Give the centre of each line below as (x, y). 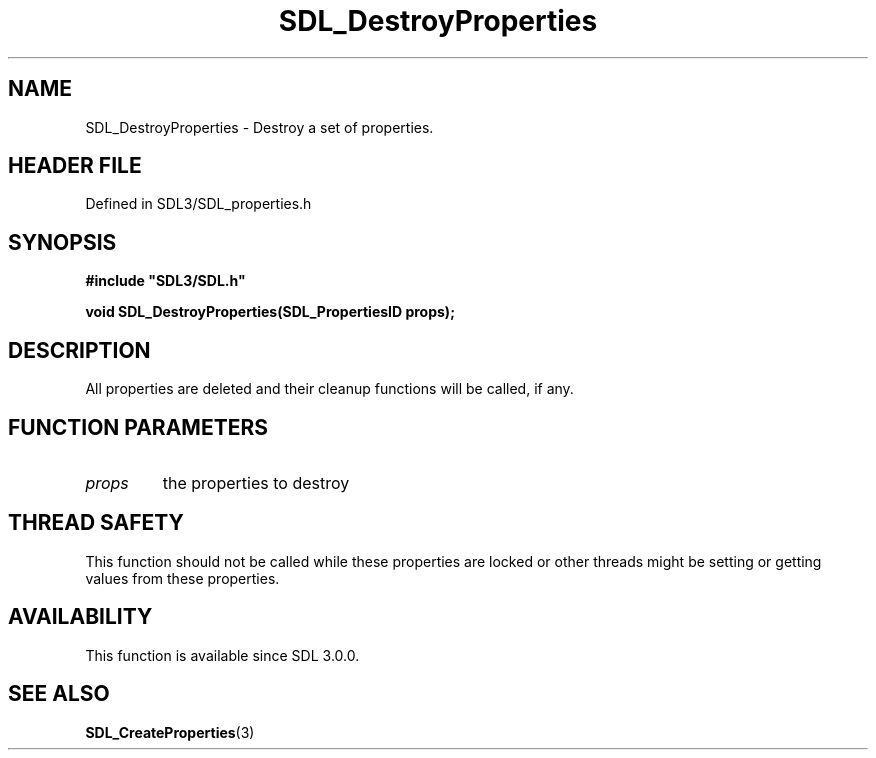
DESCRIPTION (79, 350)
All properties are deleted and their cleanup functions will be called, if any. (329, 389)
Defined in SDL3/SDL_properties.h (198, 204)
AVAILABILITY (80, 617)
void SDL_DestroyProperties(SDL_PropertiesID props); (270, 312)
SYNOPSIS (62, 242)
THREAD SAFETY (96, 523)
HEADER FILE (75, 166)
